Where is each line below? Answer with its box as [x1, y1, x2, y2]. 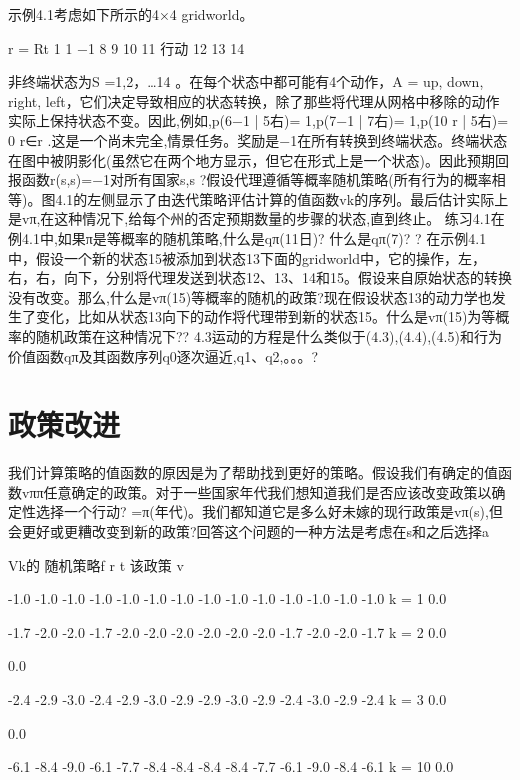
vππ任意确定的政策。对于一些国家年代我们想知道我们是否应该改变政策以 [21, 481, 492, 502]
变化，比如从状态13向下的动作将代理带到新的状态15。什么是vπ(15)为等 [35, 306, 496, 327]
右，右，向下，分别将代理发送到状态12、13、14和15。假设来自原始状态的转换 [8, 267, 512, 288]
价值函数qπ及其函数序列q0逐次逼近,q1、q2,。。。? [8, 345, 319, 366]
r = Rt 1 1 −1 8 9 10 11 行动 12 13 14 [8, 37, 245, 58]
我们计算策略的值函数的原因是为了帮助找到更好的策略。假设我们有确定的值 [8, 462, 498, 483]
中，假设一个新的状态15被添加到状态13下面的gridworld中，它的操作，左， [8, 247, 487, 268]
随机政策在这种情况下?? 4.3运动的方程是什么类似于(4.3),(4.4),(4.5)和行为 [35, 325, 502, 346]
